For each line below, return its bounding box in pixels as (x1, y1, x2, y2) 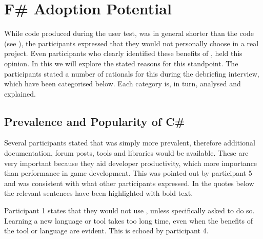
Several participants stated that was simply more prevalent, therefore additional (4, 137, 255, 148)
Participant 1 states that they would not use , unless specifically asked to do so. (4, 205, 255, 216)
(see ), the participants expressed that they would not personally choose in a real (4, 38, 259, 48)
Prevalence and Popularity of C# (4, 113, 185, 129)
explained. (4, 88, 36, 99)
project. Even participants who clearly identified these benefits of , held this (4, 48, 242, 59)
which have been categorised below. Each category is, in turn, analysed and (4, 78, 241, 89)
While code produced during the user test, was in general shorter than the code (4, 28, 254, 39)
